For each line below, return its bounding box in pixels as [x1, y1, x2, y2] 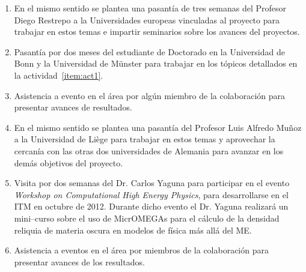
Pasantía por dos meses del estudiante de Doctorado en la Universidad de [14, 45, 285, 58]
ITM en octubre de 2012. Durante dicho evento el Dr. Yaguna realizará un [14, 200, 289, 213]
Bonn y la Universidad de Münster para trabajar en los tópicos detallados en [14, 57, 298, 70]
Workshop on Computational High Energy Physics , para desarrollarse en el [14, 188, 289, 201]
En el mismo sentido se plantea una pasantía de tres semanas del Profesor [14, 2, 286, 14]
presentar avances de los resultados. [14, 255, 145, 268]
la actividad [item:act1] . [14, 68, 103, 81]
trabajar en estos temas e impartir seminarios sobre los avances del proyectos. [14, 25, 300, 38]
